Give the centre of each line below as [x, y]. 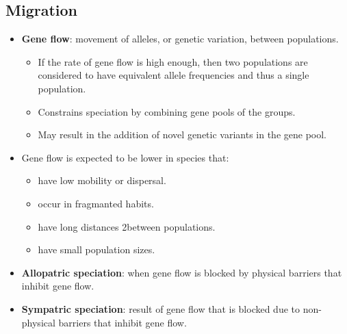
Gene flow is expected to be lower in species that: [125, 157]
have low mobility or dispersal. [102, 180]
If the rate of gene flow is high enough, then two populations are [173, 61]
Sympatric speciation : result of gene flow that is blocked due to [161, 308]
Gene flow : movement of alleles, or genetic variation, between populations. [180, 39]
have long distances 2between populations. [127, 226]
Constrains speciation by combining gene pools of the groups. [167, 111]
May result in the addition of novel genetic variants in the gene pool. [182, 134]
